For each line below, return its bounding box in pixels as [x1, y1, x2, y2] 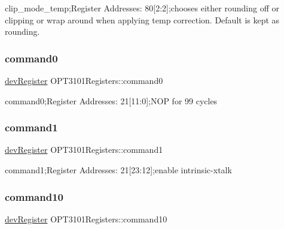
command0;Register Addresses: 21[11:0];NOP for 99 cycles [5, 94, 218, 107]
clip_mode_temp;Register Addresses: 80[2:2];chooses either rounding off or [5, 2, 279, 14]
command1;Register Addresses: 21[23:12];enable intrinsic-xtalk [5, 164, 232, 176]
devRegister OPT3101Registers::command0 [5, 74, 163, 86]
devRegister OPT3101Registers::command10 [5, 212, 167, 225]
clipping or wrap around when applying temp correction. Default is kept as [5, 13, 280, 26]
